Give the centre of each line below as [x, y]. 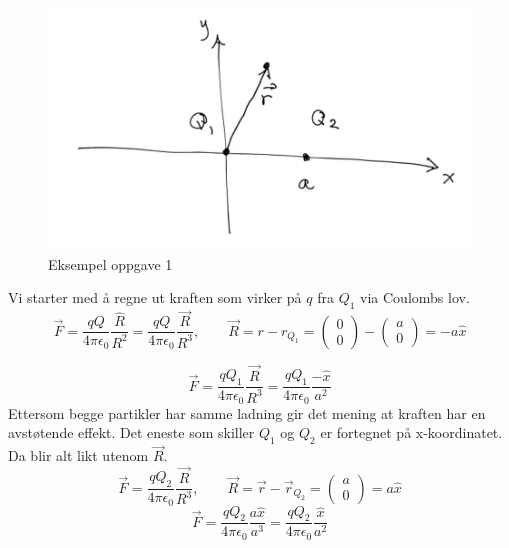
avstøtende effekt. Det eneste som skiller [131, 432]
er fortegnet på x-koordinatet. [411, 432]
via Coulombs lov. [415, 297]
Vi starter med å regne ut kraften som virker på [155, 297]
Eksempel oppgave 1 [110, 263]
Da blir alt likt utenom [78, 455]
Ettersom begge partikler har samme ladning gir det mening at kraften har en [247, 412]
